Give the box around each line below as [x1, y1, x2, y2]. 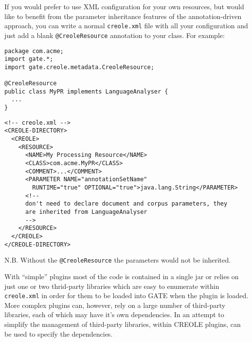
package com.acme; [4, 47, 64, 55]
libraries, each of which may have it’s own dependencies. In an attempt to [4, 309, 224, 320]
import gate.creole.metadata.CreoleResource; [4, 63, 154, 71]
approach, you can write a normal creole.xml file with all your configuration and [4, 20, 248, 31]
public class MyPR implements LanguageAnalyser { [4, 88, 168, 95]
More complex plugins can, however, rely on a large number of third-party [4, 300, 226, 310]
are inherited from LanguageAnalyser [25, 208, 147, 215]
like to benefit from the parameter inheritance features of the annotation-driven [4, 11, 242, 21]
